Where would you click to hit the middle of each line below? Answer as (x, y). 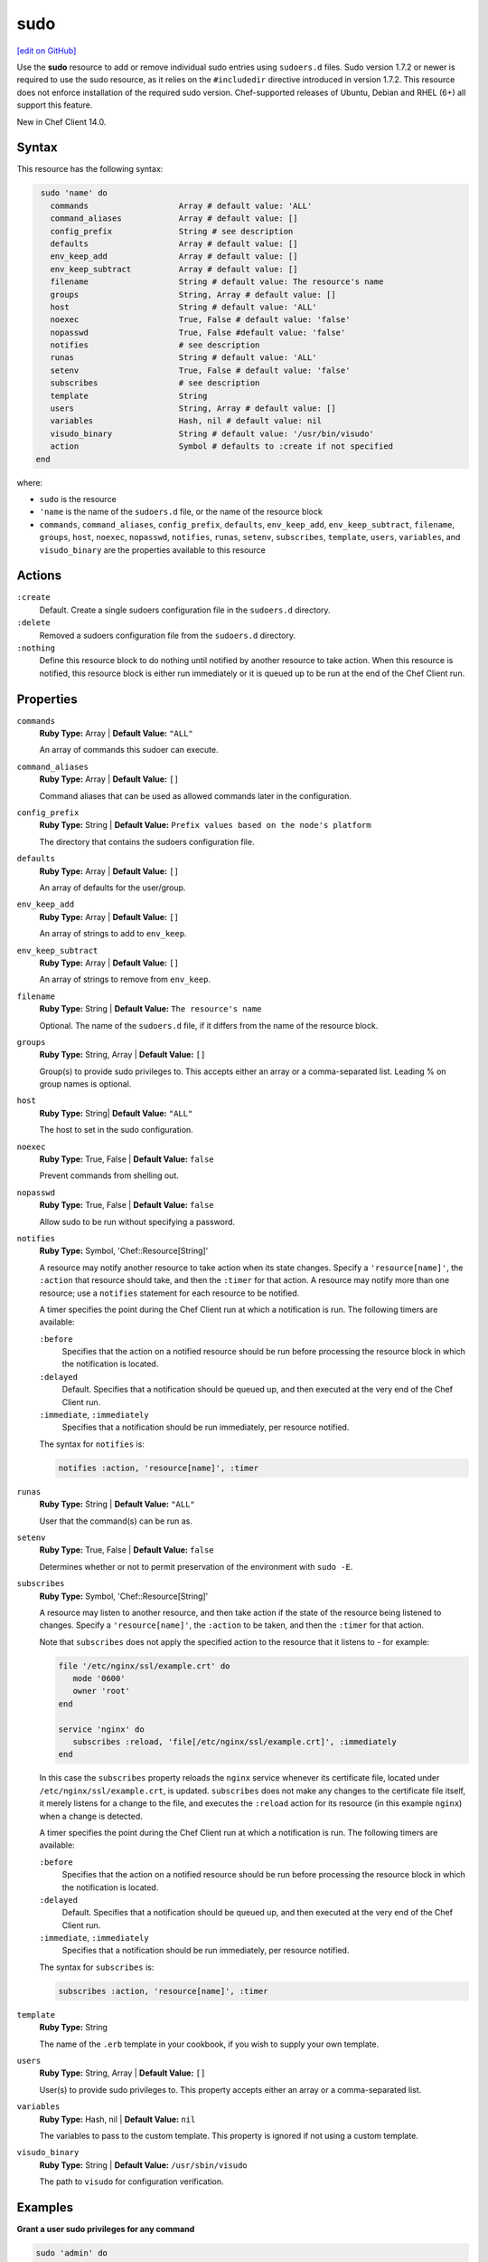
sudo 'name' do (75, 193)
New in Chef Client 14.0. (61, 121)
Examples (45, 2207)
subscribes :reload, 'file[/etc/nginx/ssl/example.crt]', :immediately (235, 1742)
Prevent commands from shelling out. (109, 1175)
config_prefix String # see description (172, 231)
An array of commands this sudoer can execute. (129, 750)
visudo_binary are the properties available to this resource (152, 550)
